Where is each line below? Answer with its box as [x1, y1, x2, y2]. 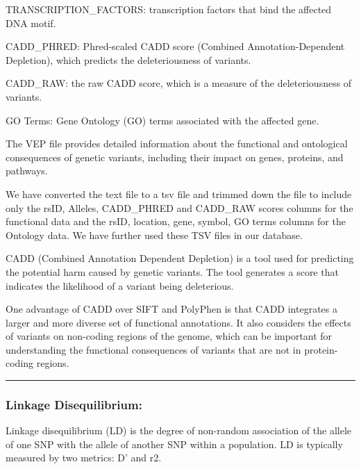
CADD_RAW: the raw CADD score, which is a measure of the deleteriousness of [6, 76, 352, 90]
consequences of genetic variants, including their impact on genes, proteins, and [6, 149, 344, 164]
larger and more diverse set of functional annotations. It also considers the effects [6, 315, 351, 329]
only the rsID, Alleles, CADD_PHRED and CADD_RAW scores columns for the [6, 200, 353, 215]
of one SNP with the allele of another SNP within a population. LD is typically [6, 436, 343, 451]
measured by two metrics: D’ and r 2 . [6, 450, 162, 465]
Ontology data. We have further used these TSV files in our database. [6, 227, 303, 242]
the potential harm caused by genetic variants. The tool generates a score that [6, 264, 339, 279]
